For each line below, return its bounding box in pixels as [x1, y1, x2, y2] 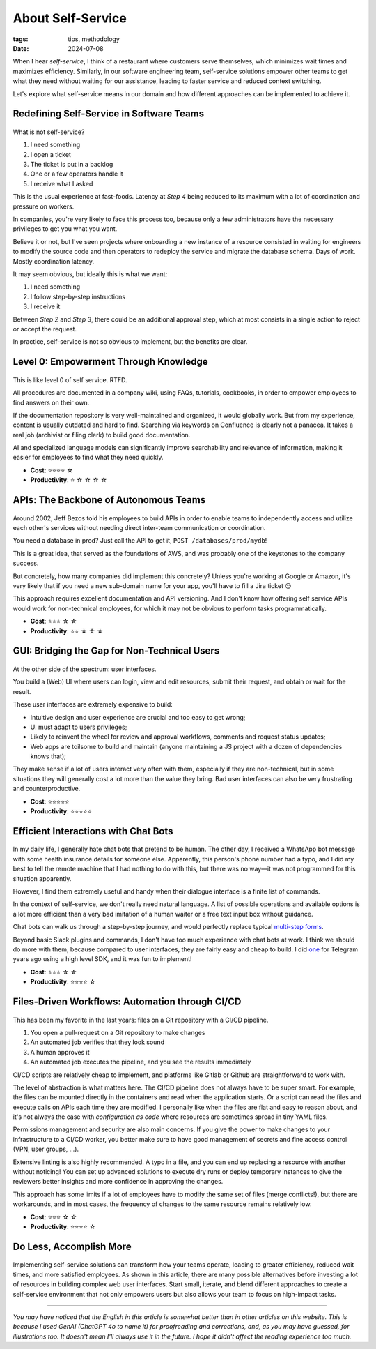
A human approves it [30, 1048, 90, 1056]
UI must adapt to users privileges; [30, 723, 127, 731]
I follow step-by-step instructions [30, 292, 125, 301]
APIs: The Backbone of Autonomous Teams [13, 494, 206, 506]
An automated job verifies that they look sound [30, 1038, 165, 1046]
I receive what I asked [30, 179, 93, 188]
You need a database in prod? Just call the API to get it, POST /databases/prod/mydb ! [13, 536, 267, 545]
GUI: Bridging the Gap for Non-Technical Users [13, 645, 220, 657]
